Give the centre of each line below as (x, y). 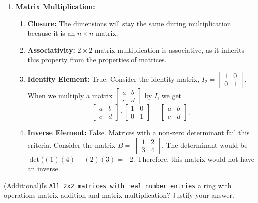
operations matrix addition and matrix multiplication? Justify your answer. (119, 195)
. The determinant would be (204, 145)
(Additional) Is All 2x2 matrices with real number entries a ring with (118, 185)
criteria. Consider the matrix (71, 145)
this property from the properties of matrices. (97, 59)
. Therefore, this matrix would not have (193, 158)
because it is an (51, 33)
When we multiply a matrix (70, 95)
